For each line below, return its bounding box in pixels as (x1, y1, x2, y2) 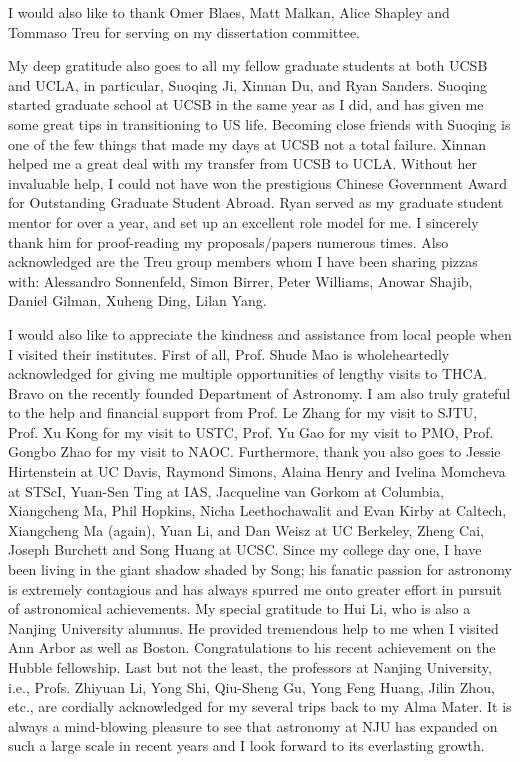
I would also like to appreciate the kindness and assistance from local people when (8, 323, 512, 344)
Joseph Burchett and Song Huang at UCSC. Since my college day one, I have (8, 539, 482, 560)
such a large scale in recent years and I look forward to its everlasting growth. (8, 735, 485, 756)
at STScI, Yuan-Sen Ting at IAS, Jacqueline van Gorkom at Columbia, (8, 480, 444, 501)
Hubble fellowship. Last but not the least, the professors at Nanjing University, (8, 657, 492, 677)
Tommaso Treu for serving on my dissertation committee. (8, 21, 360, 42)
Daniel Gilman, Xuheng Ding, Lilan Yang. (8, 290, 267, 311)
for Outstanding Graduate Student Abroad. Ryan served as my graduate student (8, 192, 504, 213)
